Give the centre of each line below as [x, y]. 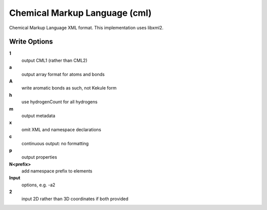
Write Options [31, 42]
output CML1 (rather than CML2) [54, 60]
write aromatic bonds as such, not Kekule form [69, 88]
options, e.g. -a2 [38, 185]
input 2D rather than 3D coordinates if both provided [75, 199]
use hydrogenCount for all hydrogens [60, 102]
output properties [39, 157]
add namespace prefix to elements [57, 171]
